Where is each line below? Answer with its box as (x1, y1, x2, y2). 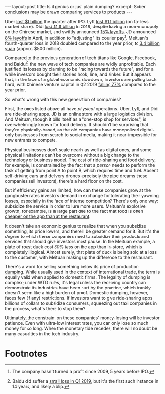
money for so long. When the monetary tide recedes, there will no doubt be (5, 325, 158, 332)
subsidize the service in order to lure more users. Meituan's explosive (5, 203, 146, 209)
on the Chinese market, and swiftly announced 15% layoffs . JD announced (5, 29, 156, 35)
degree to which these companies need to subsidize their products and (5, 234, 149, 239)
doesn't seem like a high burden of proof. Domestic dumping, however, (5, 290, 149, 296)
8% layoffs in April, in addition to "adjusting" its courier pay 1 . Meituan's (5, 34, 149, 41)
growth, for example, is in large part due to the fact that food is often (5, 209, 144, 214)
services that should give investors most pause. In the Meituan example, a (5, 239, 155, 245)
